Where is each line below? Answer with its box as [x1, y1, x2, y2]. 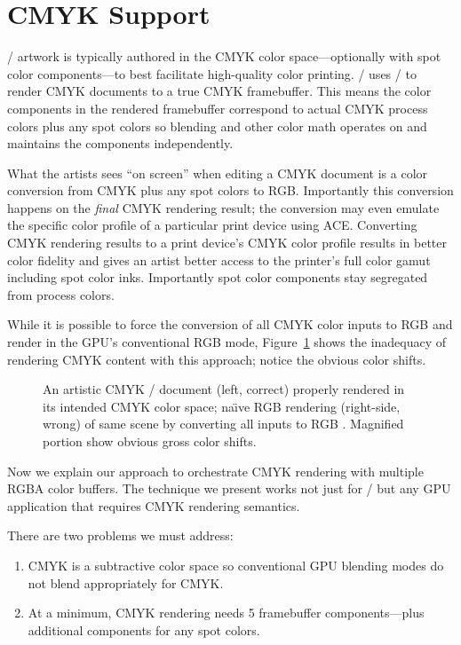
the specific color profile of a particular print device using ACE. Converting [7, 216, 417, 234]
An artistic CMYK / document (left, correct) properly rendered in [43, 380, 405, 398]
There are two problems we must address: [7, 526, 234, 545]
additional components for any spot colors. [28, 620, 260, 639]
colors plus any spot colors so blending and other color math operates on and [7, 116, 427, 135]
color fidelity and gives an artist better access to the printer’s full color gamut [7, 250, 431, 269]
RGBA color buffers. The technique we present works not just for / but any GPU [7, 479, 451, 498]
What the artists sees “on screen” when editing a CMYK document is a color [7, 163, 428, 182]
